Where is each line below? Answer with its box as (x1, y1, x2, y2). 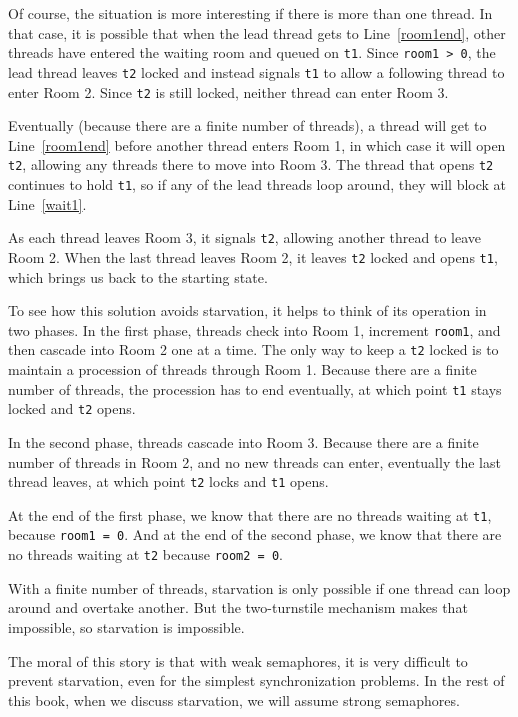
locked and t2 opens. (8, 398, 136, 419)
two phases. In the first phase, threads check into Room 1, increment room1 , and (8, 319, 501, 340)
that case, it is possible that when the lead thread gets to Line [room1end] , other (8, 22, 506, 43)
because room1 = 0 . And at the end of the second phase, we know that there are (8, 524, 502, 545)
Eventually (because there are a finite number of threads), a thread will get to (8, 115, 487, 136)
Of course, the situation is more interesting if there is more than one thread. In (8, 3, 493, 23)
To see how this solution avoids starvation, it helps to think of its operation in (8, 300, 487, 321)
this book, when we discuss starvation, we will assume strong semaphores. (8, 689, 460, 710)
